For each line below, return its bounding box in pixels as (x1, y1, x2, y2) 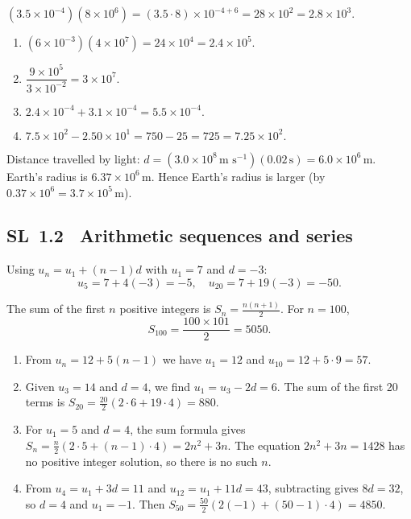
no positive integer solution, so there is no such (25, 452, 258, 469)
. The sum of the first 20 (276, 377, 398, 394)
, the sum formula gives (130, 421, 246, 438)
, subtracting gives (268, 480, 359, 496)
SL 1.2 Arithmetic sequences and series (6, 223, 353, 248)
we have (162, 351, 201, 368)
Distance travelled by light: (6, 150, 140, 167)
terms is (25, 393, 65, 410)
